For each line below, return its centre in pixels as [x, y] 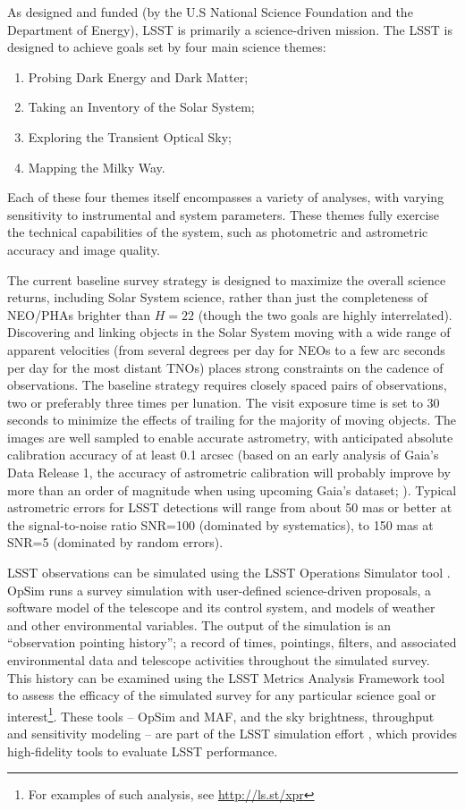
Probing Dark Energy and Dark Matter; [138, 76]
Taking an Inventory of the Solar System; [141, 107]
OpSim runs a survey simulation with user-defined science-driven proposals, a [220, 590]
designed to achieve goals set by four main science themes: [167, 47]
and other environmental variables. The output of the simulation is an [199, 624]
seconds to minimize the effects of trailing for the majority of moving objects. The [232, 420]
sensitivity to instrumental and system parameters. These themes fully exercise [224, 214]
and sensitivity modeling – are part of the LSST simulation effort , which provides [232, 734]
